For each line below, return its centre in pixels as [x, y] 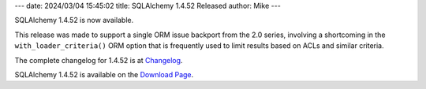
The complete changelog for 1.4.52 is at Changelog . [99, 60]
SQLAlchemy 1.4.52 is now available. [74, 20]
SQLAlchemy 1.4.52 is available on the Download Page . [104, 74]
